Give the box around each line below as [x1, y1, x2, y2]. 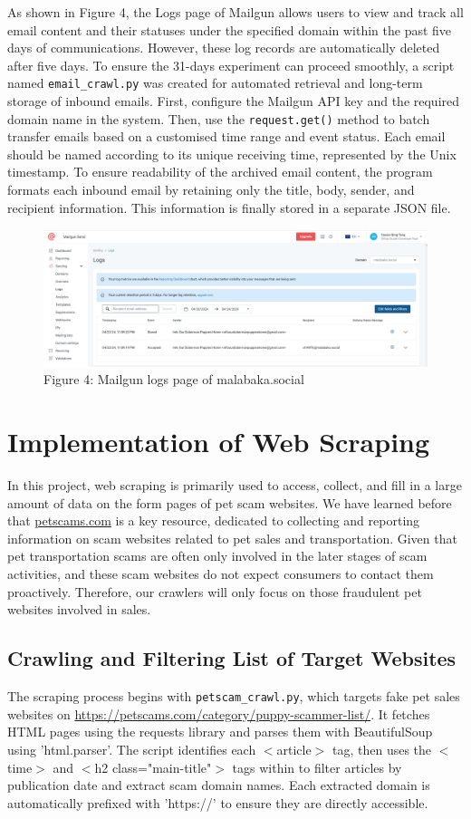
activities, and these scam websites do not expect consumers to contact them [7, 564, 434, 583]
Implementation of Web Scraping [7, 423, 430, 460]
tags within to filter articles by [232, 757, 402, 776]
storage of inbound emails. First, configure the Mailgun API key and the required [7, 92, 460, 111]
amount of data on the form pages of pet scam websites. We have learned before [7, 493, 452, 512]
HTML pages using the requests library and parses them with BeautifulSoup [7, 722, 433, 741]
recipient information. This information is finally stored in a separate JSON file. [7, 198, 451, 217]
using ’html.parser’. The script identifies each [7, 739, 256, 758]
